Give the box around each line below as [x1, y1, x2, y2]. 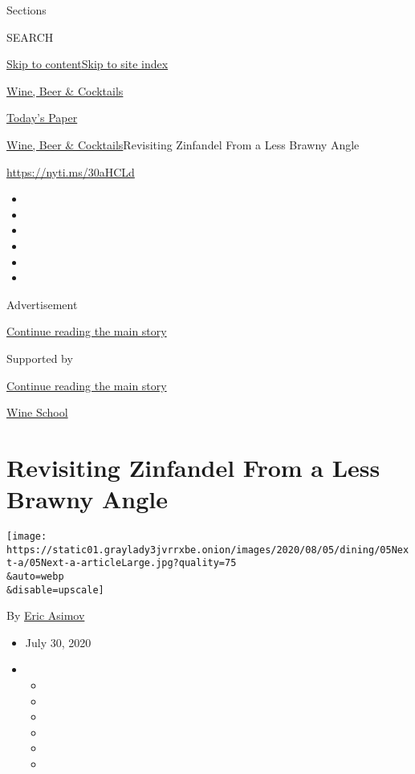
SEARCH [6, 28, 54, 45]
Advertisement [6, 295, 78, 312]
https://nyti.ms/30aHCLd [6, 163, 135, 180]
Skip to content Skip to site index [6, 55, 169, 72]
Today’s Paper [6, 109, 78, 126]
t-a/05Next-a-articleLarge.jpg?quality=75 [6, 557, 237, 569]
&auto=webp [6, 570, 64, 582]
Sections [6, 2, 47, 18]
